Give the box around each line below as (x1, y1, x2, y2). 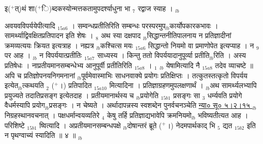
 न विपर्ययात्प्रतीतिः (39, 50, 82, 61)
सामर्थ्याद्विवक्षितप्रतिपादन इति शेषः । (5, 30, 93, 41)
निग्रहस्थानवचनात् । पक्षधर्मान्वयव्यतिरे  (5, 109, 102, 120)
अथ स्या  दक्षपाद (101, 30, 141, 41)
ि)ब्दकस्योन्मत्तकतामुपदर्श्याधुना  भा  (42, 3, 133, 13)
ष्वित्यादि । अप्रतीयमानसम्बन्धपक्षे (39, 120, 121, 130)
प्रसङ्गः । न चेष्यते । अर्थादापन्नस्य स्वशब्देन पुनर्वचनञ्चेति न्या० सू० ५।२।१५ (49, 100, 250, 110)
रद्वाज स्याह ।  (138, 3, 176, 13)
